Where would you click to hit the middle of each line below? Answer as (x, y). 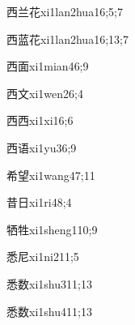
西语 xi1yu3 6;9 (42, 147)
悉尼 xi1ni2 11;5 (43, 257)
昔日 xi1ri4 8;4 (39, 202)
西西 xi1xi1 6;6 (40, 120)
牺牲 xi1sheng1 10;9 (52, 229)
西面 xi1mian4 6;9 (48, 66)
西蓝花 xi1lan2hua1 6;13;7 (67, 38)
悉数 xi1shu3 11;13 (49, 283)
